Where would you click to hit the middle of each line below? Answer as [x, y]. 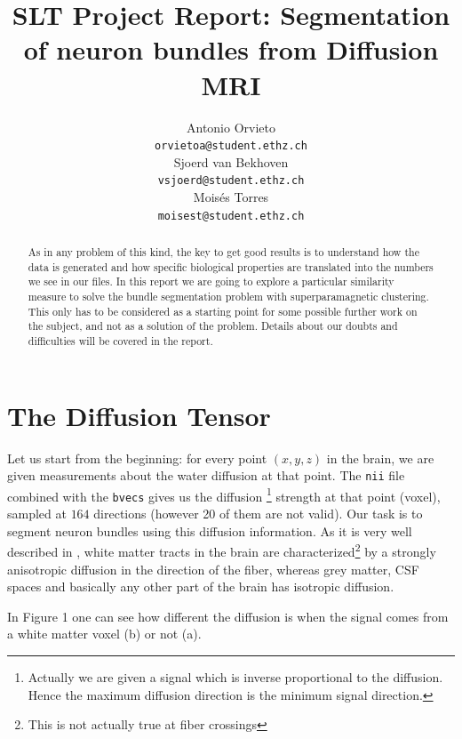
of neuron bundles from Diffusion [231, 49]
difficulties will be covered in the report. [120, 340]
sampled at [37, 514]
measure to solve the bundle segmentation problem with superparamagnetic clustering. [228, 297]
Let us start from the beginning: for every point [137, 458]
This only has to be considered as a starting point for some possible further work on [223, 311]
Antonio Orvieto [231, 127]
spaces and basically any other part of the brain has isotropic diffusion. [201, 586]
